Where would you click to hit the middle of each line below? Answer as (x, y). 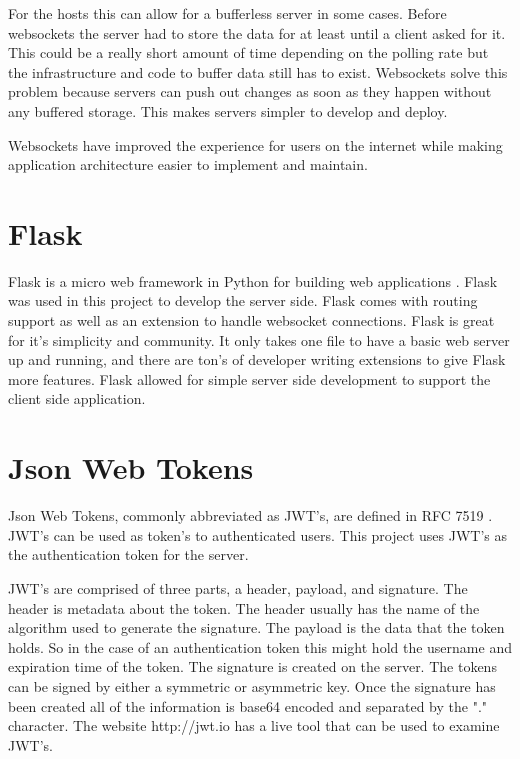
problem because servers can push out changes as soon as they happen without (250, 91)
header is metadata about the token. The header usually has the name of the (244, 607)
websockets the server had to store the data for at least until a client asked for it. (257, 32)
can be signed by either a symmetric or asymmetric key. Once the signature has (252, 685)
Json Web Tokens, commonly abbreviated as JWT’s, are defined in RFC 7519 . (250, 515)
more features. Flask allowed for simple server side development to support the (249, 378)
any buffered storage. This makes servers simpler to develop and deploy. (228, 110)
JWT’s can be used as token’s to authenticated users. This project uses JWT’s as (258, 534)
